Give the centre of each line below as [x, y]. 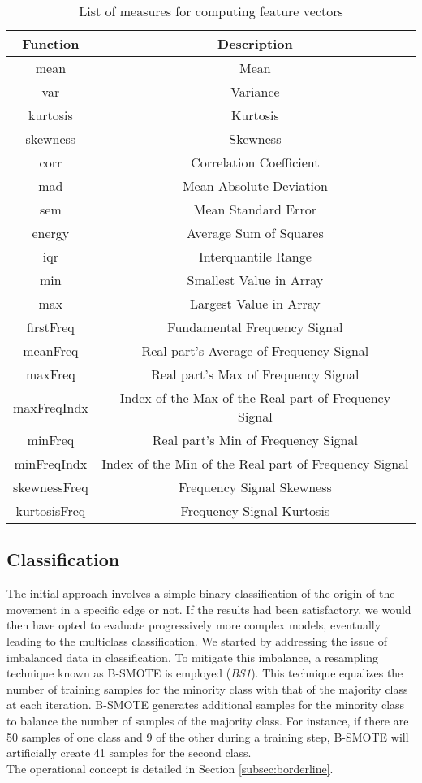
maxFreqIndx [51, 407]
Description [255, 43]
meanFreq [51, 350]
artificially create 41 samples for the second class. [129, 753]
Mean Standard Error [255, 209]
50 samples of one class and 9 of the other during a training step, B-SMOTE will [208, 736]
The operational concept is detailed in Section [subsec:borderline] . [170, 768]
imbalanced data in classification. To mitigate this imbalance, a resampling [193, 657]
